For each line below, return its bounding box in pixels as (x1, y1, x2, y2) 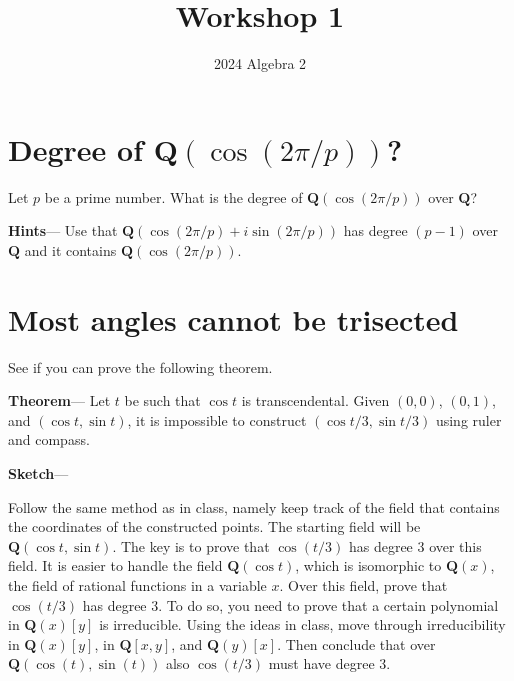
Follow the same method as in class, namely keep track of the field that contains (8, 496, 500, 517)
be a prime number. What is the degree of (44, 186, 303, 207)
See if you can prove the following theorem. (8, 356, 273, 377)
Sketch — (8, 462, 69, 483)
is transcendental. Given (241, 390, 390, 411)
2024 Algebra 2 (213, 53, 307, 74)
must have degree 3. (268, 653, 391, 674)
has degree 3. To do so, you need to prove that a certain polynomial (82, 594, 499, 615)
